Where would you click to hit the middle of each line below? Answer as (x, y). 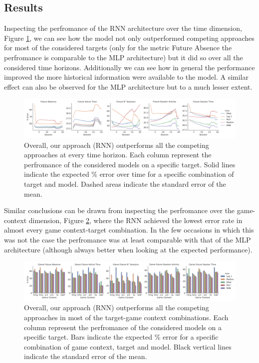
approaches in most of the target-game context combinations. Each (126, 317)
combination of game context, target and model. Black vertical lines (128, 346)
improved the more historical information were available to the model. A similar (126, 77)
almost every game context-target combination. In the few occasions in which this (129, 230)
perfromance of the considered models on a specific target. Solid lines (130, 164)
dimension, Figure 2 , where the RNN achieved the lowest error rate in (135, 220)
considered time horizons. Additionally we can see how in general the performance (129, 67)
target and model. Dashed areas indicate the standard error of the (125, 184)
